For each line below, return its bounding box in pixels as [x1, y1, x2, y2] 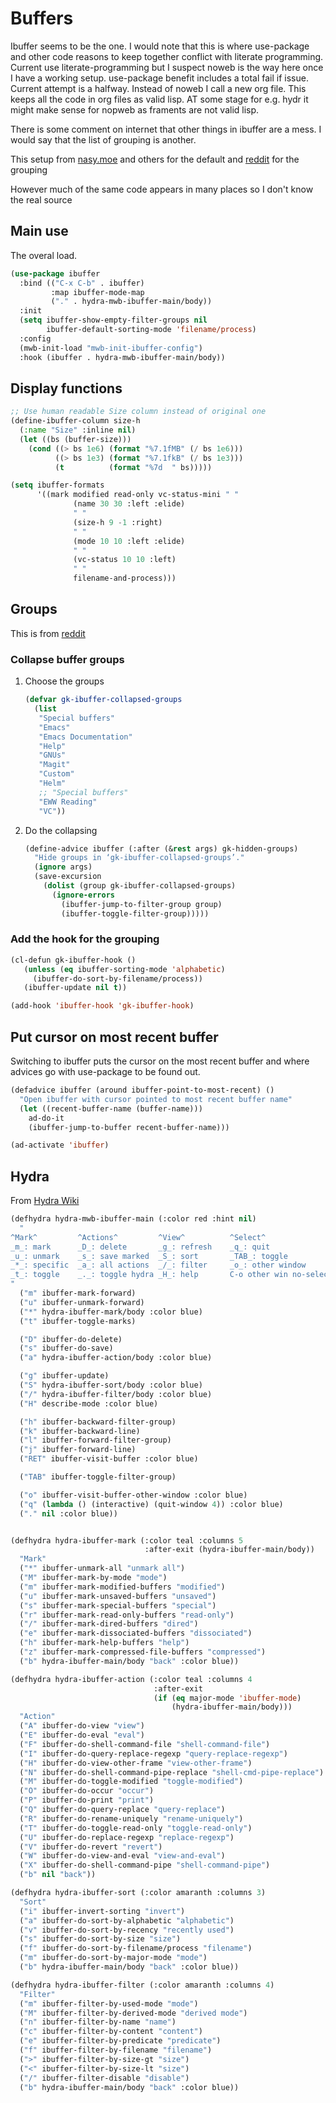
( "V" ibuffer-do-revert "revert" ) [19, 1842, 163, 1852]
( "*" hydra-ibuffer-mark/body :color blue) [19, 1307, 203, 1317]
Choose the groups [24, 675, 105, 687]
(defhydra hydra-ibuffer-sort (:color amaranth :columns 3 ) [10, 1888, 267, 1898]
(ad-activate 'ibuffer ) [10, 1140, 110, 1151]
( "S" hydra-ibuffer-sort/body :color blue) [19, 1380, 203, 1391]
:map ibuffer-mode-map [50, 287, 145, 297]
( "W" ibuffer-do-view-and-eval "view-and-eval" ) [19, 1851, 226, 1861]
